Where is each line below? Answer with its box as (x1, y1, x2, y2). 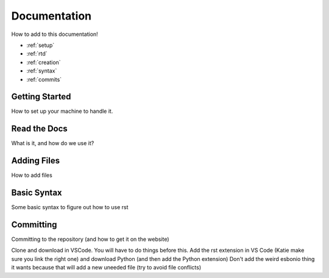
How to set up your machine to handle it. (11, 107, 113, 115)
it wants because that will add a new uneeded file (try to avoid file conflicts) (11, 264, 201, 271)
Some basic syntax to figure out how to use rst (11, 204, 129, 211)
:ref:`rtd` (26, 50, 48, 57)
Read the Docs (11, 124, 68, 134)
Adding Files (11, 155, 60, 166)
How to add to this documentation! (11, 30, 99, 38)
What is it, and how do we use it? (11, 140, 94, 147)
